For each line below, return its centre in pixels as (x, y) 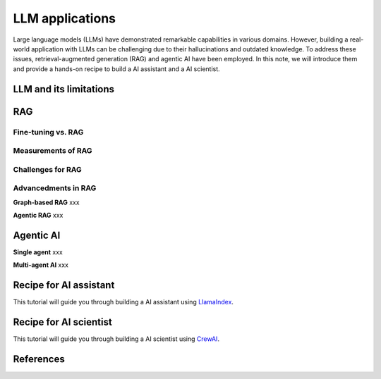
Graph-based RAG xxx (47, 202)
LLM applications (65, 18)
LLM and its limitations (64, 89)
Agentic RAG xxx (38, 215)
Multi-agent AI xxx (41, 265)
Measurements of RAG (53, 151)
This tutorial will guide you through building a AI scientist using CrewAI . (116, 339)
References (39, 359)
